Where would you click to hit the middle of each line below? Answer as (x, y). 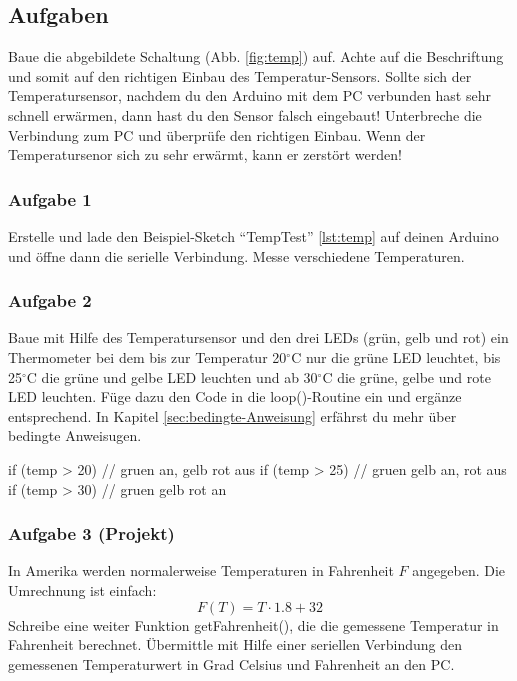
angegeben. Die (459, 570)
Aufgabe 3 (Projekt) (91, 533)
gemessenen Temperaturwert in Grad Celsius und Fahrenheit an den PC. (231, 663)
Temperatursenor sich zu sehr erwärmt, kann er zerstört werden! (205, 154)
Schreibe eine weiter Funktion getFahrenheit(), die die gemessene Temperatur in (253, 624)
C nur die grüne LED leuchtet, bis (396, 356)
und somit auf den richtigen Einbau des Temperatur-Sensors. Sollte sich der (240, 75)
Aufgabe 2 (50, 300)
